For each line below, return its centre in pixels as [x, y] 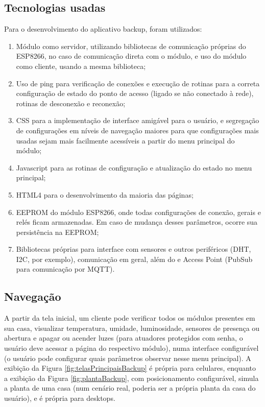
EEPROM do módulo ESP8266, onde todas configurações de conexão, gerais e [138, 212]
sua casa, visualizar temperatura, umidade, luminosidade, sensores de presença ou [132, 328]
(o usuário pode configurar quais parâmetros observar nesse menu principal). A [128, 358]
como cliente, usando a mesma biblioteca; [81, 66]
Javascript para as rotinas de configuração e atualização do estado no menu [134, 167]
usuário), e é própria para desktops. [60, 398]
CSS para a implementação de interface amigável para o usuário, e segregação [138, 120]
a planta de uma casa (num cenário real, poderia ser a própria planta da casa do [130, 388]
